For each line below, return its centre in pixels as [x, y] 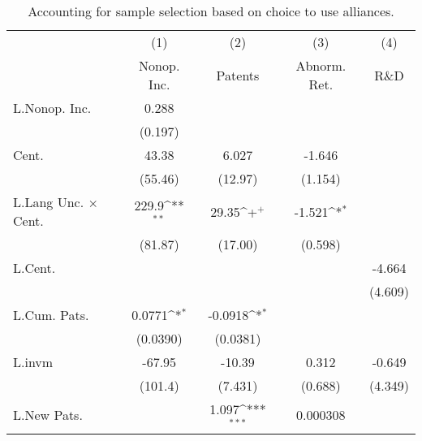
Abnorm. [321, 65]
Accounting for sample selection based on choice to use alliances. [211, 11]
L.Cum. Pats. [51, 315]
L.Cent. [34, 268]
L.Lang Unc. [49, 202]
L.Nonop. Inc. [52, 108]
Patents [238, 75]
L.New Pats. [48, 415]
